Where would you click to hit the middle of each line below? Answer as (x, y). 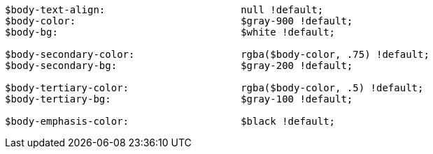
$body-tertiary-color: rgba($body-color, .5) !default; (214, 88)
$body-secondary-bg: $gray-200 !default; (179, 66)
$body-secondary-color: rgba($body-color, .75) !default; (217, 54)
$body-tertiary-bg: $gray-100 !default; (179, 99)
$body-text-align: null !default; (164, 10)
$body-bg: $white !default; (170, 32)
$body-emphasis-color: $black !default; (170, 121)
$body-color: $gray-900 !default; (179, 21)
